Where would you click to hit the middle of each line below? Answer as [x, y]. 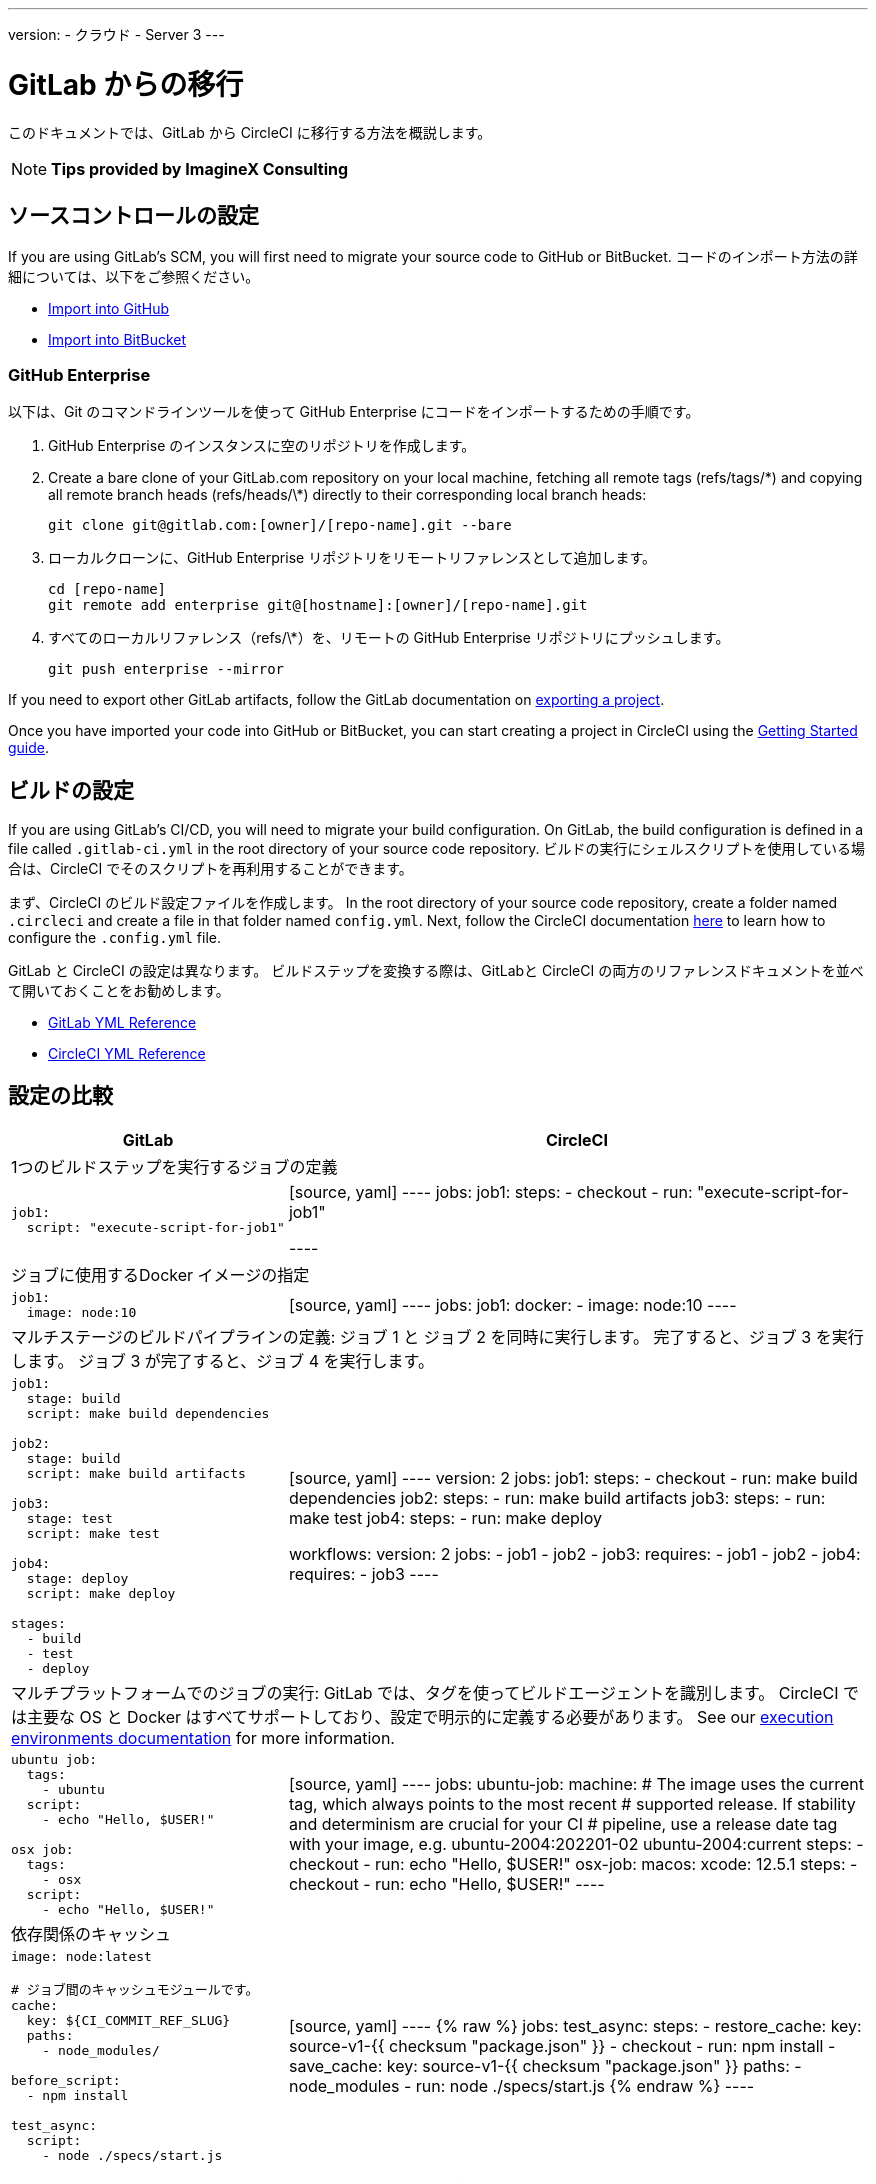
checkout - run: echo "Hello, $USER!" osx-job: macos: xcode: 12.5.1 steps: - [573, 1864]
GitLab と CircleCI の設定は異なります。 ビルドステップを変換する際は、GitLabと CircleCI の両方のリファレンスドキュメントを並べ [436, 970]
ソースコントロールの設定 [133, 215]
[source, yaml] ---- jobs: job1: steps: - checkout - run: [490, 1191]
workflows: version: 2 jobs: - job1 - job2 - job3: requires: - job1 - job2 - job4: [574, 1553]
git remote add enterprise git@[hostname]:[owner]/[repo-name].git [318, 605]
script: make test [93, 1533]
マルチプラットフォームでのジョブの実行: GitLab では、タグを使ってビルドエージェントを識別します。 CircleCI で [435, 1692]
